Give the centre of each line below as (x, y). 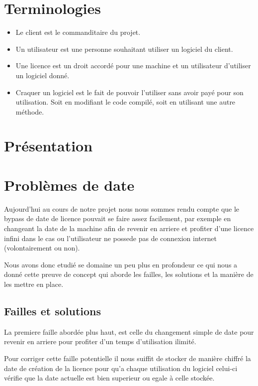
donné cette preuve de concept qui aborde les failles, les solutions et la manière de (129, 274)
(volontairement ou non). (42, 248)
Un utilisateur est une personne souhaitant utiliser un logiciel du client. (124, 49)
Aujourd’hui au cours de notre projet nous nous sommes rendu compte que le (122, 208)
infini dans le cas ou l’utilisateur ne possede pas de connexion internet (110, 238)
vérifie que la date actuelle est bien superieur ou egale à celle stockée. (109, 378)
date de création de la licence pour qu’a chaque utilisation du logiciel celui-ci (121, 368)
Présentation (48, 146)
